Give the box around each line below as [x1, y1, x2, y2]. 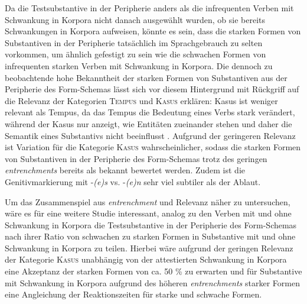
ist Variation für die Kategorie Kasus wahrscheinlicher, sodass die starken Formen [5, 141, 301, 153]
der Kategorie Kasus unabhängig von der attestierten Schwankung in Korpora [5, 253, 287, 266]
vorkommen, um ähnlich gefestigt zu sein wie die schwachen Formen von [5, 48, 266, 60]
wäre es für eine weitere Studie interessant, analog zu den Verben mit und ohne [5, 207, 292, 219]
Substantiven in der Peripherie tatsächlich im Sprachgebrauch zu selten [5, 36, 263, 48]
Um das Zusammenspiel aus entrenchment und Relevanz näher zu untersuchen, [5, 195, 290, 208]
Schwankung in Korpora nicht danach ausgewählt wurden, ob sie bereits [5, 13, 266, 25]
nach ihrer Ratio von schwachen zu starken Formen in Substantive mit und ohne [5, 230, 296, 242]
